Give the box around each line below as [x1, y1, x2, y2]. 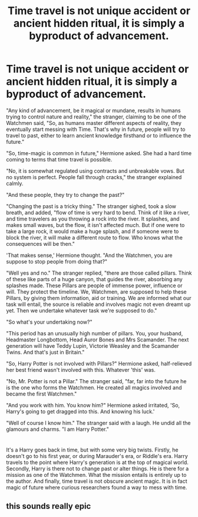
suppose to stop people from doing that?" [6, 258, 108, 265]
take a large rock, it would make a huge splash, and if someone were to [6, 228, 179, 235]
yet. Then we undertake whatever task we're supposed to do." [6, 307, 157, 314]
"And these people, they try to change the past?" [6, 191, 125, 198]
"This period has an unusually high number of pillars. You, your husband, [6, 330, 183, 337]
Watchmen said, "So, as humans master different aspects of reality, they [6, 119, 181, 126]
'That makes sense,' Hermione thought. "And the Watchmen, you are [6, 252, 173, 259]
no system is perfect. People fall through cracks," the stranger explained [6, 173, 182, 180]
